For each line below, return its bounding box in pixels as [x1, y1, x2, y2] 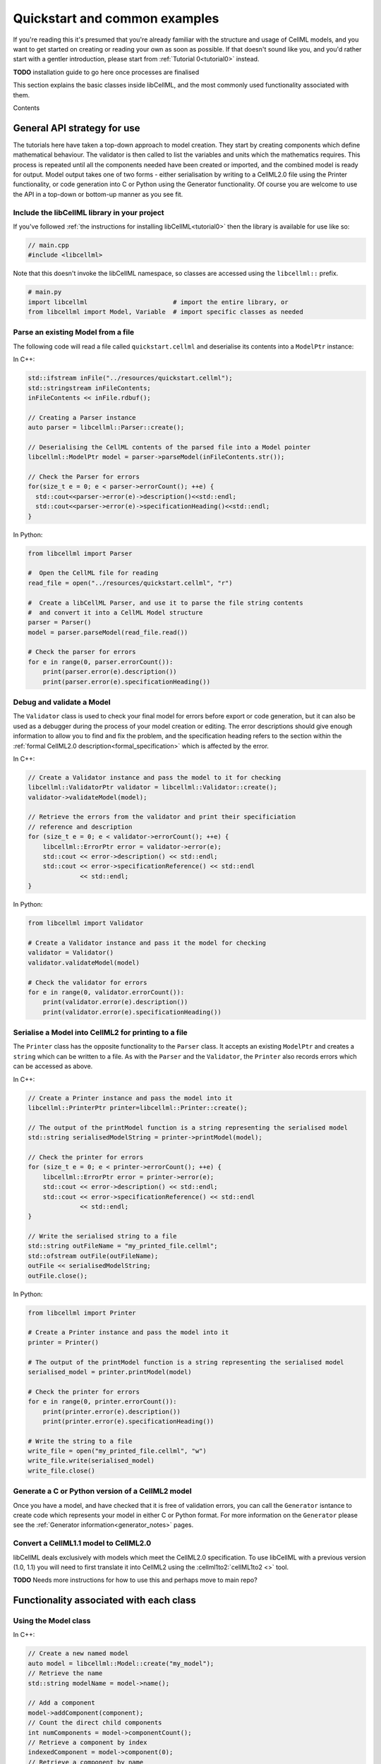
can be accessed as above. [13, 1062, 93, 1070]
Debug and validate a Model [13, 697, 111, 707]
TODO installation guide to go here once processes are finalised [13, 68, 200, 76]
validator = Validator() [28, 949, 114, 957]
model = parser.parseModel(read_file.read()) [28, 628, 188, 636]
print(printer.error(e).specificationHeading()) [42, 1417, 214, 1425]
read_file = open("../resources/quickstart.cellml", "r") [28, 579, 233, 587]
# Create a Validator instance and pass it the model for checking [28, 938, 267, 947]
